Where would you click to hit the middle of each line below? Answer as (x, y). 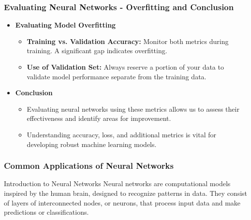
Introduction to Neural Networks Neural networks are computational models (117, 183)
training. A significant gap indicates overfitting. (97, 51)
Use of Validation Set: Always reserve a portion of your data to (125, 67)
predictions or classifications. (46, 212)
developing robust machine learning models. (92, 144)
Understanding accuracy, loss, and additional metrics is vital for (122, 134)
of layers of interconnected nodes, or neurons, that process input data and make (122, 202)
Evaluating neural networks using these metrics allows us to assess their (133, 109)
